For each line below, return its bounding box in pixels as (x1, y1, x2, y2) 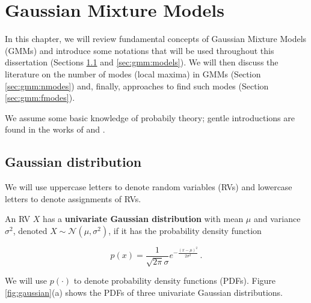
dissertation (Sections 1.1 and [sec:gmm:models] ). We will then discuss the (5, 56, 279, 68)
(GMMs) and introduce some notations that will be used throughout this (5, 44, 274, 56)
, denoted (13, 224, 48, 236)
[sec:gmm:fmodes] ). (5, 91, 75, 104)
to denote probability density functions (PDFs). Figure (73, 274, 276, 287)
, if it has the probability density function (108, 224, 262, 236)
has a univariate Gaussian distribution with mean (43, 212, 244, 225)
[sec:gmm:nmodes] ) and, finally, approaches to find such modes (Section (5, 79, 269, 92)
